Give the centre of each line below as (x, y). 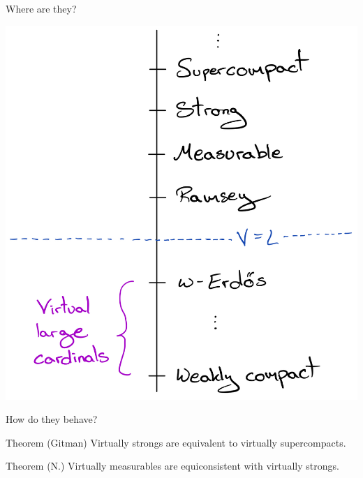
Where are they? (41, 8)
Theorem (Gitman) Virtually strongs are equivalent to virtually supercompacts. (176, 442)
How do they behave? (52, 419)
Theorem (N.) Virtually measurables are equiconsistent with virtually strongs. (172, 466)
